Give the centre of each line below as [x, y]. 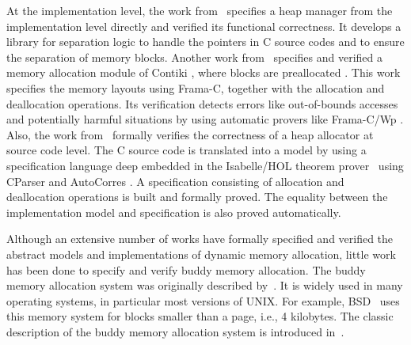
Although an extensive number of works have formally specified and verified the [200, 239]
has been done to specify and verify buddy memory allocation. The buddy [186, 269]
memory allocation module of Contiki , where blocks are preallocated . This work [204, 72]
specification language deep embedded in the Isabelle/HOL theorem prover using [205, 165]
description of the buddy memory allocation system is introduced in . [175, 331]
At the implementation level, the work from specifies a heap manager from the [200, 10]
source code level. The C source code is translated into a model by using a [186, 150]
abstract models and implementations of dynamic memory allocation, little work [201, 254]
